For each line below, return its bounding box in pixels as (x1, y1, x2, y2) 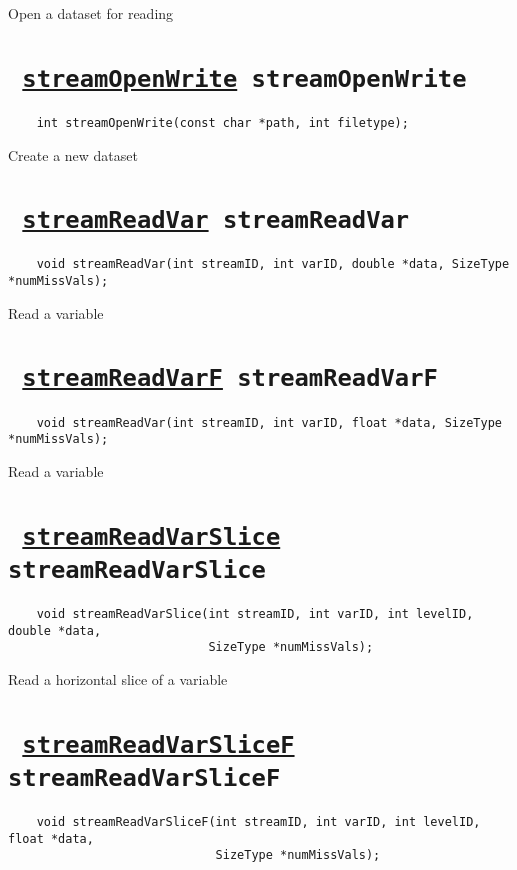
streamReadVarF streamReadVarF (22, 364, 438, 393)
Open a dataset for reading (8, 3, 174, 23)
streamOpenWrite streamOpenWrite (22, 64, 467, 93)
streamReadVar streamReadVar (22, 206, 410, 235)
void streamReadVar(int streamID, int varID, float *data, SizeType (36, 415, 502, 430)
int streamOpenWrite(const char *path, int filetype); (36, 115, 409, 130)
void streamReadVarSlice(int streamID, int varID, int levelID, (36, 606, 474, 621)
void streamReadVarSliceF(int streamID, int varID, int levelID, (36, 815, 481, 830)
